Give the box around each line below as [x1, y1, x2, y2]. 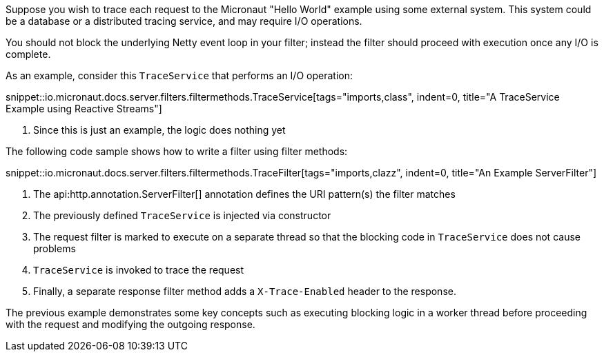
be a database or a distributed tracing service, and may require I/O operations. [6, 15, 362, 27]
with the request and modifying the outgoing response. [6, 318, 255, 330]
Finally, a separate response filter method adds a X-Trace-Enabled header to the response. [33, 285, 456, 297]
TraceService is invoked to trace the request [33, 264, 244, 276]
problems [33, 243, 76, 254]
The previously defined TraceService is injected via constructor [33, 210, 331, 221]
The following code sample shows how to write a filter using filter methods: [6, 145, 348, 157]
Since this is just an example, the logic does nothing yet [33, 124, 286, 136]
